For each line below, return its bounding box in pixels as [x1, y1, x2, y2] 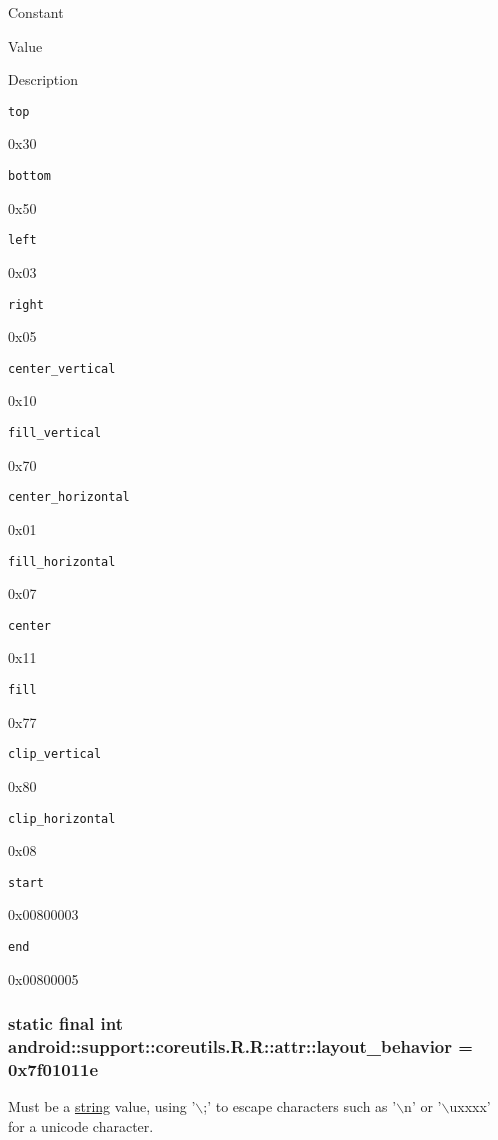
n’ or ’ [404, 1096, 442, 1117]
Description [8, 69, 78, 90]
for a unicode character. [8, 1115, 154, 1136]
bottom [8, 169, 51, 184]
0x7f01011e [8, 1057, 99, 1082]
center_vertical [8, 361, 116, 376]
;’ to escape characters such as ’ [203, 1096, 397, 1117]
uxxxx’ [449, 1096, 491, 1117]
